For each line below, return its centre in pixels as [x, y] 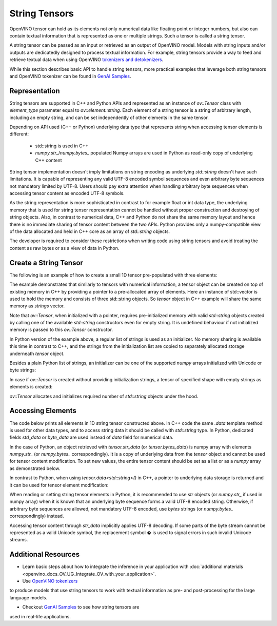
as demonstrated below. [35, 468]
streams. [19, 540]
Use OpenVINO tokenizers [50, 581]
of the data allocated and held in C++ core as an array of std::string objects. [90, 231]
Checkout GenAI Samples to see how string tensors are [81, 607]
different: [19, 134]
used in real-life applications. [40, 616]
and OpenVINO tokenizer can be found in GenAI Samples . [70, 76]
